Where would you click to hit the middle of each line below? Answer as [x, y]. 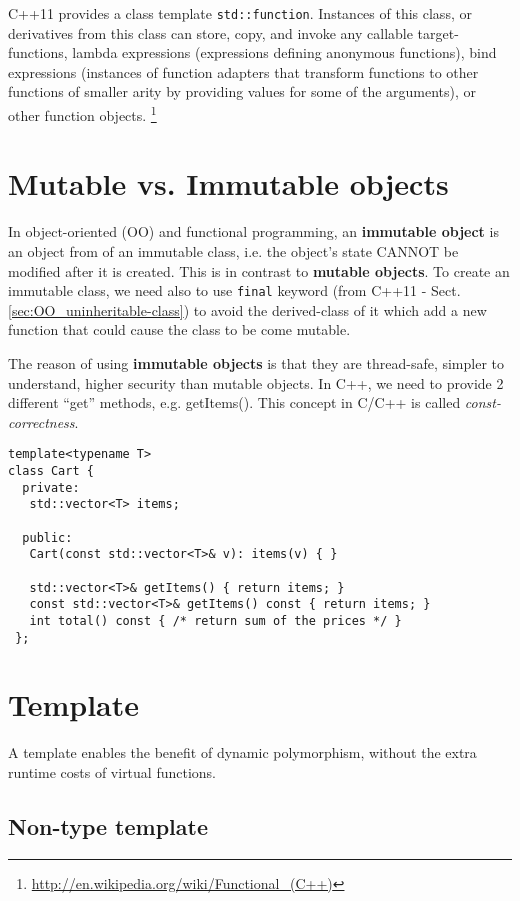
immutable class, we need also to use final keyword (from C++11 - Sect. [234, 290]
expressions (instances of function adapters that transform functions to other [243, 71]
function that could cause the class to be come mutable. [179, 329]
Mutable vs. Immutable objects [228, 183]
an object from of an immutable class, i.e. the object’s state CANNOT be [233, 251]
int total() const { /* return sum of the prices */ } [215, 620]
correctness [41, 421]
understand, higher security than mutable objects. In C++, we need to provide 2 [256, 382]
